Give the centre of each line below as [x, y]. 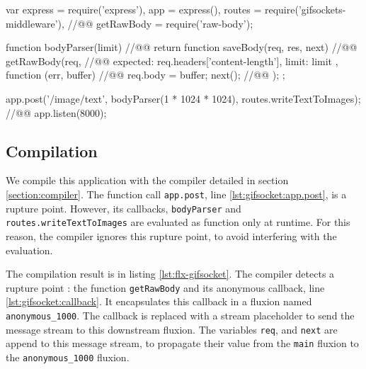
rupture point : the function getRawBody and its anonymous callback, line [165, 287]
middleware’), [35, 23]
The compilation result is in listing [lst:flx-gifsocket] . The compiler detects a [170, 274]
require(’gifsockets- [305, 9]
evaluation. [29, 250]
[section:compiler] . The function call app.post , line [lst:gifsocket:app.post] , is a [176, 194]
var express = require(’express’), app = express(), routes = [134, 9]
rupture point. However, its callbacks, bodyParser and [124, 208]
